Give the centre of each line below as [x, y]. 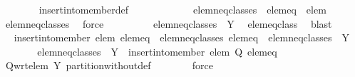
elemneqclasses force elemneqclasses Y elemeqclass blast [169, 23]
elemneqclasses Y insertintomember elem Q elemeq [157, 51]
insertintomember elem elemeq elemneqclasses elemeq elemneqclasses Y [181, 37]
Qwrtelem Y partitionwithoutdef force [109, 65]
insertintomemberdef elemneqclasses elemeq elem [182, 9]
